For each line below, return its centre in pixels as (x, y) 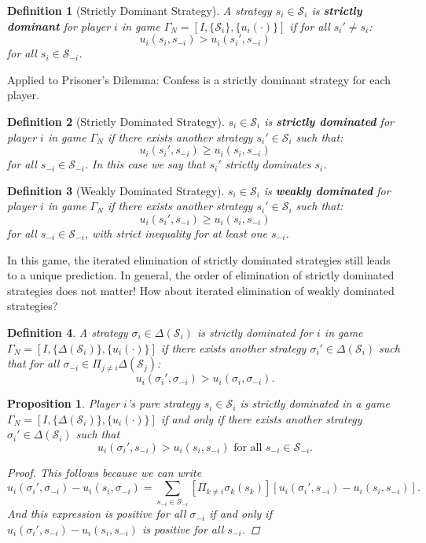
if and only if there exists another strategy (261, 418)
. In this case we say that (145, 164)
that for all (33, 363)
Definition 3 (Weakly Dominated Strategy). (116, 190)
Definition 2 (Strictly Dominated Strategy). (116, 121)
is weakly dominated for (327, 190)
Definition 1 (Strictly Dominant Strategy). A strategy (140, 10)
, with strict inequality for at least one (176, 233)
